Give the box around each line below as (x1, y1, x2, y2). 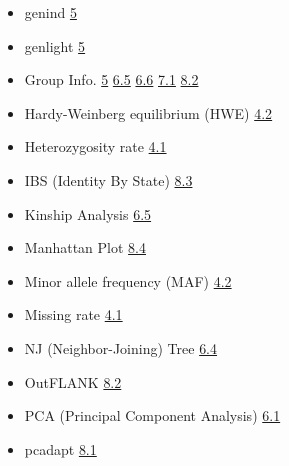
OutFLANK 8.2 (24, 371, 122, 392)
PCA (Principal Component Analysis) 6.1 (24, 405, 281, 426)
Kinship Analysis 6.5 (24, 203, 152, 224)
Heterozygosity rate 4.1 (24, 136, 167, 157)
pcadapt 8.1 (24, 438, 97, 459)
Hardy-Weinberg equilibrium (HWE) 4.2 (24, 102, 273, 123)
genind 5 (24, 2, 77, 22)
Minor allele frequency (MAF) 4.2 (24, 270, 232, 291)
